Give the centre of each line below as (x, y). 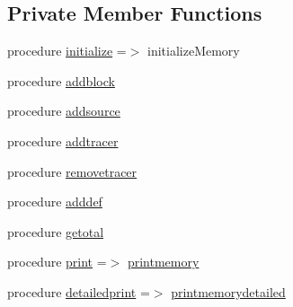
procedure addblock (61, 80)
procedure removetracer (72, 171)
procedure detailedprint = (79, 291)
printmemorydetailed (228, 291)
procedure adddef (55, 202)
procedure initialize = (67, 51)
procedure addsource (64, 111)
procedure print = (57, 262)
